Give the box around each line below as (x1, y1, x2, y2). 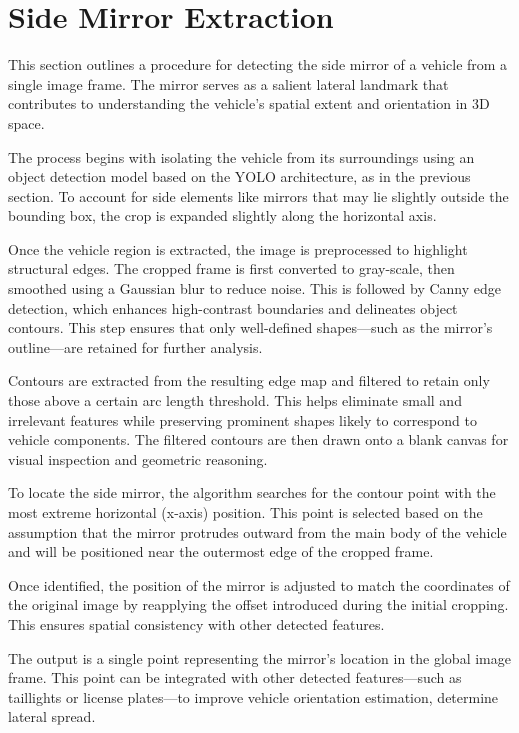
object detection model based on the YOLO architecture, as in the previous (8, 166, 471, 187)
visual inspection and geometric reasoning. (8, 448, 268, 469)
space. (8, 112, 45, 133)
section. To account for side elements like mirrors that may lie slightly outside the (8, 185, 509, 206)
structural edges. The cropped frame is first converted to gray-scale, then (8, 258, 455, 279)
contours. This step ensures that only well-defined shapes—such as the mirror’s (8, 317, 493, 338)
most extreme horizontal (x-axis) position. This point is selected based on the (8, 502, 483, 522)
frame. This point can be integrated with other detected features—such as (8, 667, 462, 688)
